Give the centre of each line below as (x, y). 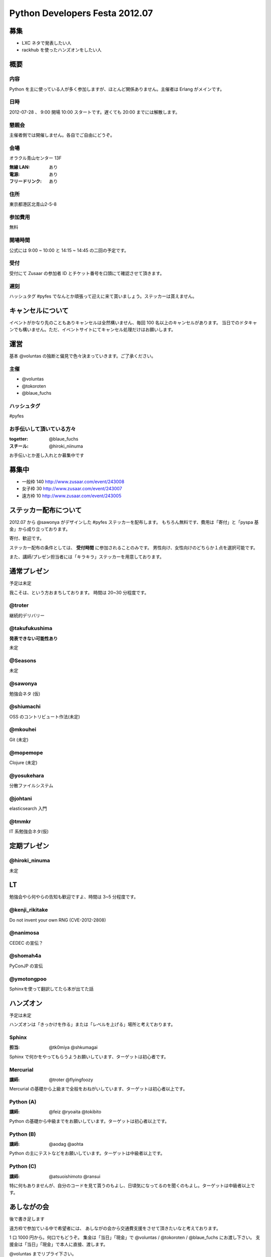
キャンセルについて (39, 310)
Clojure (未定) (23, 762)
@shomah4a (25, 956)
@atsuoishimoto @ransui (75, 1176)
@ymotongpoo (28, 979)
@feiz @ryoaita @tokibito (75, 1112)
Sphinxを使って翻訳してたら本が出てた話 (51, 989)
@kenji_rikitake (29, 910)
